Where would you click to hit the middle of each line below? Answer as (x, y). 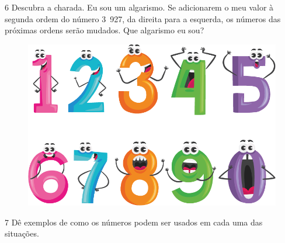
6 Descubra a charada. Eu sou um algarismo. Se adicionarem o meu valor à (139, 7)
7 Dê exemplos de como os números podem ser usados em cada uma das (134, 222)
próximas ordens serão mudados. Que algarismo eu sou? (105, 30)
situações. (22, 233)
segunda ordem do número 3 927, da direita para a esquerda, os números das (143, 18)
